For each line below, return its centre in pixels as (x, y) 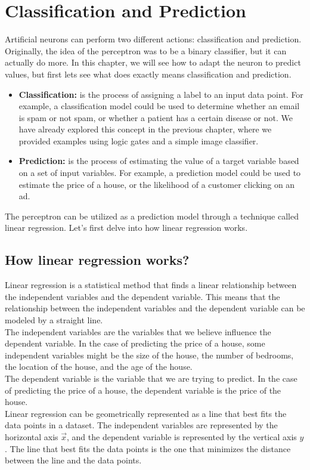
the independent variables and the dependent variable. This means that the (142, 296)
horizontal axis (32, 436)
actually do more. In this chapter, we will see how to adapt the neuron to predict (153, 62)
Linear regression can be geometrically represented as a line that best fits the (146, 413)
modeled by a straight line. (54, 320)
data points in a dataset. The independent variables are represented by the (141, 425)
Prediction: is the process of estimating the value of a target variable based (159, 161)
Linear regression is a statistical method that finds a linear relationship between (151, 285)
